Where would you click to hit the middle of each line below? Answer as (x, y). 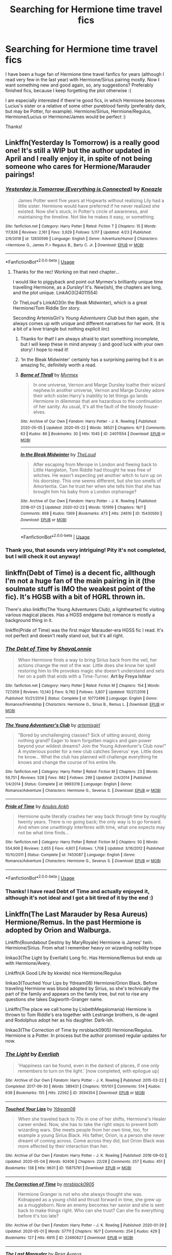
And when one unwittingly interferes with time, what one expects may (91, 827)
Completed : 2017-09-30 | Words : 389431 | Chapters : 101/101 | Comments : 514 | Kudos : (83, 1087)
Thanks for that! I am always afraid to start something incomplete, (90, 338)
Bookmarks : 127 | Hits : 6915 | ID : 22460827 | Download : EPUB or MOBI (69, 1238)
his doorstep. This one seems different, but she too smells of (97, 481)
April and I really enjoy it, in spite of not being (79, 159)
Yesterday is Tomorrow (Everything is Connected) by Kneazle (84, 189)
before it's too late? (38, 1216)
